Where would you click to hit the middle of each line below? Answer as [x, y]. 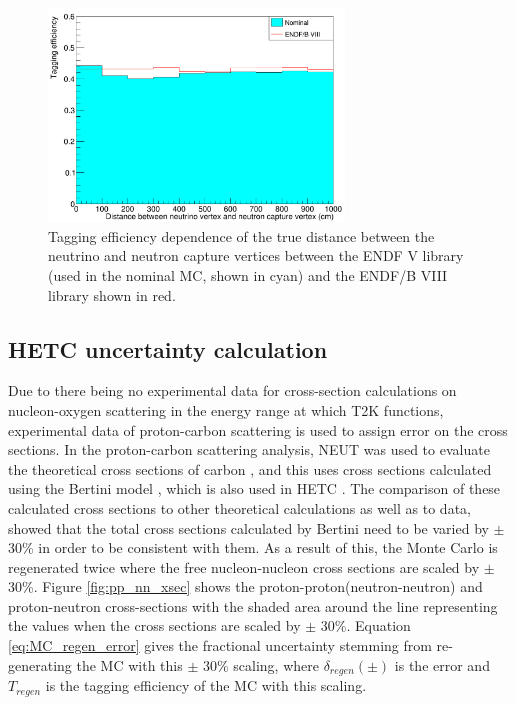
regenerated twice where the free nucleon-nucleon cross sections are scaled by [244, 566]
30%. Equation [365, 625]
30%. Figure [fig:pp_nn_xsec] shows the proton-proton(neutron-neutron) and [245, 586]
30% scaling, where [260, 664]
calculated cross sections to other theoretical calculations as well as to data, [239, 507]
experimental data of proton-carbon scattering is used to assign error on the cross [258, 429]
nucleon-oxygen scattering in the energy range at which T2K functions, [226, 409]
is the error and [442, 664]
